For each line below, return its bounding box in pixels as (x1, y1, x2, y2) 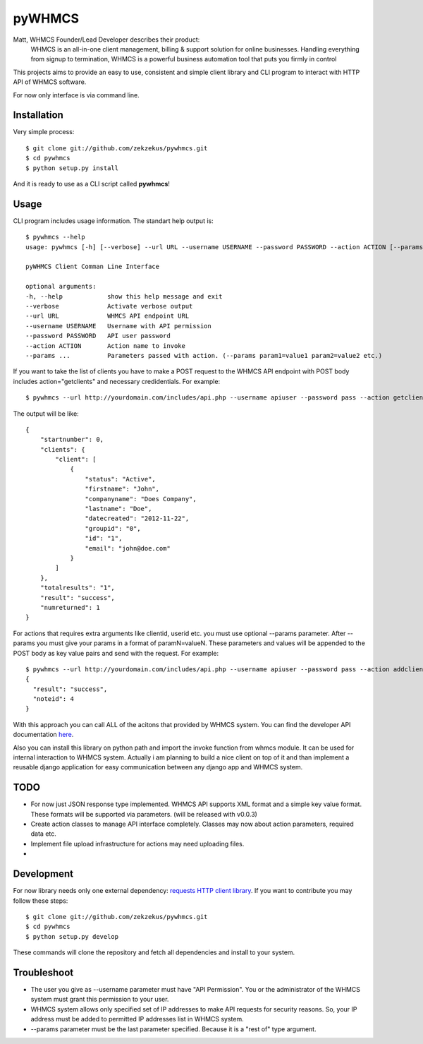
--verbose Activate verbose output (25, 302, 193, 310)
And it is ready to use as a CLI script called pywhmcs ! (13, 179, 171, 188)
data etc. (30, 829, 56, 838)
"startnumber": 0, (39, 436, 104, 444)
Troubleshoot (13, 966, 74, 978)
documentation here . (13, 731, 74, 739)
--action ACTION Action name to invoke (25, 342, 186, 349)
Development (13, 868, 74, 880)
